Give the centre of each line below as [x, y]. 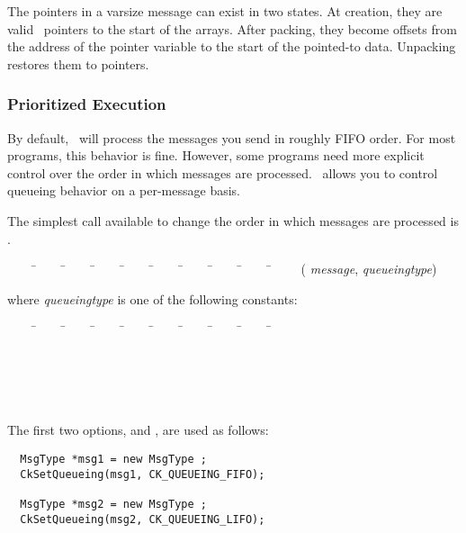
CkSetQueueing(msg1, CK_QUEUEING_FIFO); [143, 474]
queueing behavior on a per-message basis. [124, 190]
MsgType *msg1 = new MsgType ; [113, 459]
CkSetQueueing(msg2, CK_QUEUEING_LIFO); [143, 519]
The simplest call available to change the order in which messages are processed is [233, 220]
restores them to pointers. [78, 63]
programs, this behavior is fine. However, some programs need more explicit [216, 155]
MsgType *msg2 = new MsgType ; [113, 504]
